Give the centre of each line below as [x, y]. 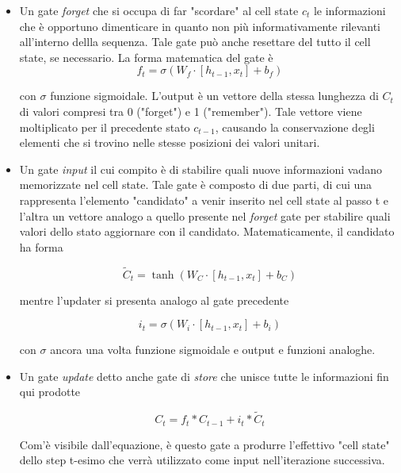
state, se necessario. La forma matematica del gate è [146, 57]
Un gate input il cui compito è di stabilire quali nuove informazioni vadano [200, 169]
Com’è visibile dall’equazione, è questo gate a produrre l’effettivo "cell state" [204, 444]
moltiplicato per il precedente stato [105, 127]
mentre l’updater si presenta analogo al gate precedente [154, 300]
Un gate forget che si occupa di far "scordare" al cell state [159, 10]
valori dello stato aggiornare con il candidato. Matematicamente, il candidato [207, 231]
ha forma [41, 246]
